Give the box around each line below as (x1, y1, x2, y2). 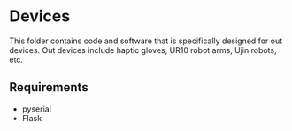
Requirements (9, 80, 88, 95)
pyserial (21, 104, 51, 114)
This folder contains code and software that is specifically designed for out (9, 35, 283, 46)
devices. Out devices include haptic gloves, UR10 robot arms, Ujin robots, (9, 44, 277, 55)
